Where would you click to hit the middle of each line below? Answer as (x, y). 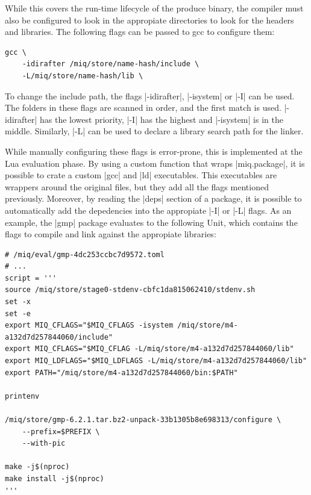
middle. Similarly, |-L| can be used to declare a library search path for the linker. (154, 131)
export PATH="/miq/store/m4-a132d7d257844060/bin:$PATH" (121, 372)
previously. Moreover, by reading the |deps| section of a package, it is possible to (153, 198)
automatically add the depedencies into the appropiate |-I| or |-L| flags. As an (148, 210)
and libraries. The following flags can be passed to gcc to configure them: (140, 32)
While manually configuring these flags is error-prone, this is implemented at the (154, 151)
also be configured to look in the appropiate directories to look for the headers (149, 20)
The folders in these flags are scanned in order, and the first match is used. (143, 107)
